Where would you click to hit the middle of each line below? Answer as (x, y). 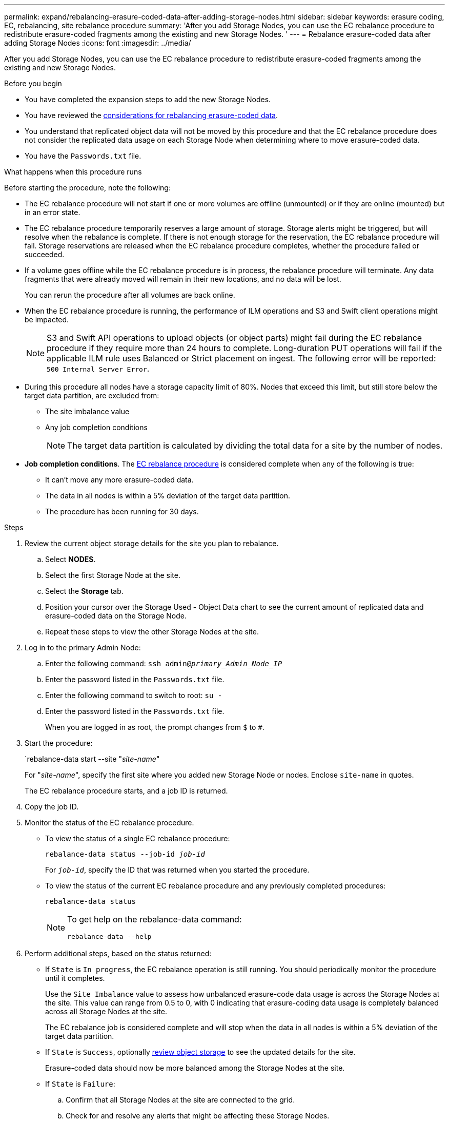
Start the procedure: (59, 743)
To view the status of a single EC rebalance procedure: (138, 838)
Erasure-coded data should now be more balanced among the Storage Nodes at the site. (195, 1068)
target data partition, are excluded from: (92, 395)
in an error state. (53, 212)
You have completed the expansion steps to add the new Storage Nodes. (148, 99)
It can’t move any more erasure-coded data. (119, 480)
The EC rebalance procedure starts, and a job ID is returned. (126, 791)
